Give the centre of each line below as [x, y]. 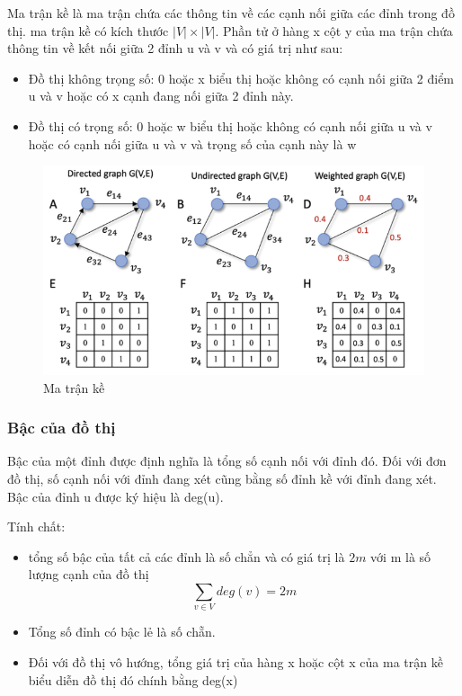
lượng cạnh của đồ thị [89, 574]
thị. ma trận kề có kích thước [88, 30]
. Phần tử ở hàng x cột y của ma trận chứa [334, 30]
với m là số [401, 556]
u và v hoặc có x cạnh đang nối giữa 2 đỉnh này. [161, 96]
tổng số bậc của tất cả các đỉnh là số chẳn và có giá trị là [187, 556]
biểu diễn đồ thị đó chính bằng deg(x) [133, 679]
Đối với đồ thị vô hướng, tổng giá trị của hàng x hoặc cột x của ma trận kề [235, 661]
